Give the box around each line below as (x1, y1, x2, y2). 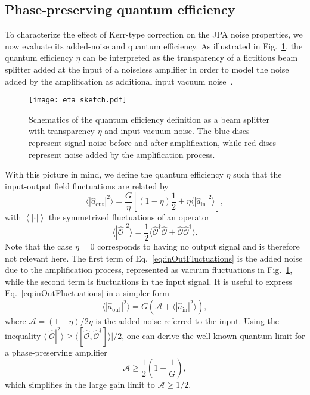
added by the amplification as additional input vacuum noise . (5, 74, 233, 87)
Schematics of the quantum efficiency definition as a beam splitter (29, 113, 269, 125)
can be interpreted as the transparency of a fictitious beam (83, 51, 298, 64)
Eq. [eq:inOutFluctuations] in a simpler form (5, 287, 170, 299)
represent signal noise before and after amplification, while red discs (29, 136, 277, 149)
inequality (5, 329, 41, 341)
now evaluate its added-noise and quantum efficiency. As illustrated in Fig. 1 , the (5, 39, 303, 52)
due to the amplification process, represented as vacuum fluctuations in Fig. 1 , (5, 263, 293, 276)
